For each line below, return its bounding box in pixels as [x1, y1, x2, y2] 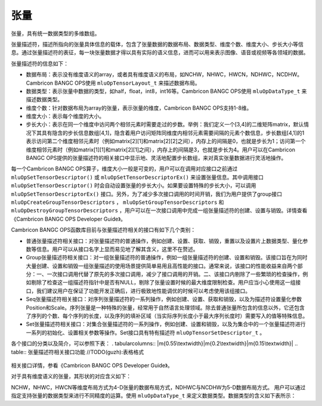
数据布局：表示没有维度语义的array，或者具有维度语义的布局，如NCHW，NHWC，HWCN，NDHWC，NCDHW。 [26, 71, 303, 78]
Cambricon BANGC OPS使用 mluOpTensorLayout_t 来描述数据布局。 [26, 79, 200, 86]
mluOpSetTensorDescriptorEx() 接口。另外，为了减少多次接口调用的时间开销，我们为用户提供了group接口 [11, 190, 283, 197]
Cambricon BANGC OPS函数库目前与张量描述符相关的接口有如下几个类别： [11, 227, 196, 234]
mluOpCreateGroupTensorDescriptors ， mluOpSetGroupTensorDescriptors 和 [11, 199, 224, 206]
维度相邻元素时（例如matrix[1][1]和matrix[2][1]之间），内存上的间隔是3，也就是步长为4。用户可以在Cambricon [26, 146, 295, 153]
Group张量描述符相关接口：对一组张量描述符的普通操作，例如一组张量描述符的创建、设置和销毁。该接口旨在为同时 [26, 254, 308, 261]
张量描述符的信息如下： [11, 60, 69, 67]
